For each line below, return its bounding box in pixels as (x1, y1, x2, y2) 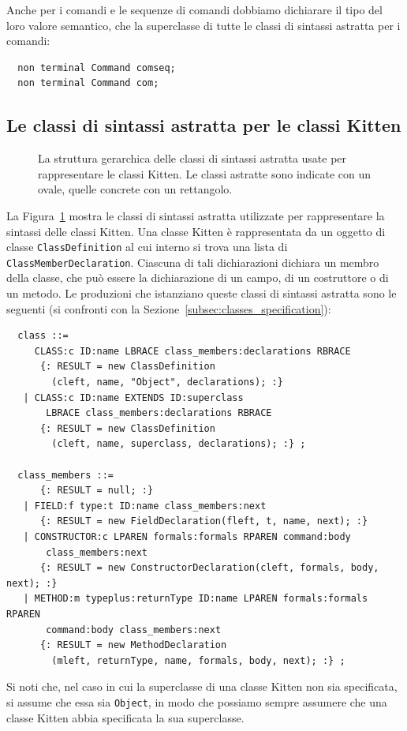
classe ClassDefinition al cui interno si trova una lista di (6, 238, 288, 255)
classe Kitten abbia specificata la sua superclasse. (6, 709, 245, 725)
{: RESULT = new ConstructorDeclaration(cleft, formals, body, (39, 562, 379, 574)
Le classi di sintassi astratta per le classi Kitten (6, 113, 401, 137)
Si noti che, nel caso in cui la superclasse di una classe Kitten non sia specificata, (6, 678, 398, 695)
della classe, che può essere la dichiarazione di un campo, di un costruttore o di (6, 269, 389, 286)
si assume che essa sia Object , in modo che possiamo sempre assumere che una (6, 693, 387, 710)
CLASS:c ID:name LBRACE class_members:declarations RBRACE (34, 345, 351, 357)
